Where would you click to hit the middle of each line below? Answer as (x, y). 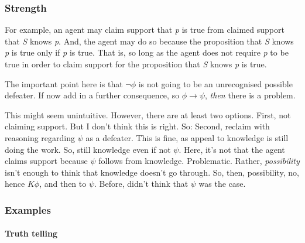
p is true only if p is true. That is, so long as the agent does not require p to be (147, 52)
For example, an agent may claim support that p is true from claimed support (145, 30)
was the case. (222, 184)
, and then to (63, 184)
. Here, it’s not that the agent (232, 149)
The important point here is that (64, 83)
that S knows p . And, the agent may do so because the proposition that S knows (149, 41)
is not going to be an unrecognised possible (215, 83)
